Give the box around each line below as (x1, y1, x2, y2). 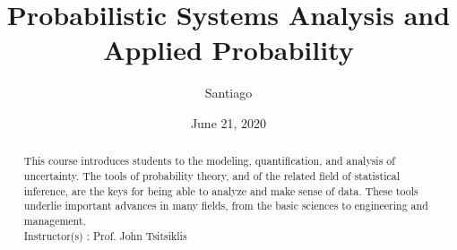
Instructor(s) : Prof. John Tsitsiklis (23, 228, 187, 243)
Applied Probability (103, 31, 354, 68)
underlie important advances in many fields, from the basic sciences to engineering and (23, 198, 428, 213)
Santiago (204, 83, 253, 102)
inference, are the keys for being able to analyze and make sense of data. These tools (23, 183, 418, 198)
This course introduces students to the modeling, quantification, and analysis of (23, 153, 395, 168)
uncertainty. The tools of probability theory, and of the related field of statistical (23, 168, 400, 183)
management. (23, 212, 86, 228)
